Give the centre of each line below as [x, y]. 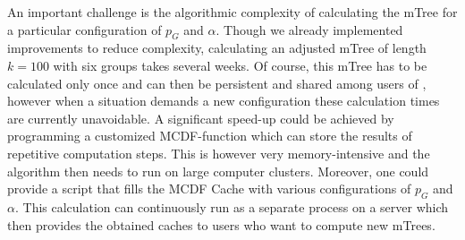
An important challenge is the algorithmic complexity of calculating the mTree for [232, 12]
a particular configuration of [85, 29]
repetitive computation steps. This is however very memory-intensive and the [219, 153]
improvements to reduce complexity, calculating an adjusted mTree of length [217, 48]
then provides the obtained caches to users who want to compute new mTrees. [221, 224]
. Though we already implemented [309, 29]
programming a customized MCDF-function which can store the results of [210, 136]
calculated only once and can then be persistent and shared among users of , [217, 83]
